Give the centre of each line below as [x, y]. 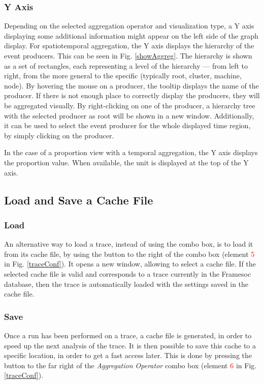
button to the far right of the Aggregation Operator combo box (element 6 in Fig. [130, 365]
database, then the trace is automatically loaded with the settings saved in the [126, 284]
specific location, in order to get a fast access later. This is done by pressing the [128, 355]
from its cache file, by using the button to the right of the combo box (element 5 [129, 254]
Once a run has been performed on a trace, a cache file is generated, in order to [128, 335]
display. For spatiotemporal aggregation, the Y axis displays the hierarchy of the [129, 46]
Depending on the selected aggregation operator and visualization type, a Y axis [129, 26]
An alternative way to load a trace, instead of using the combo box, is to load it [129, 244]
